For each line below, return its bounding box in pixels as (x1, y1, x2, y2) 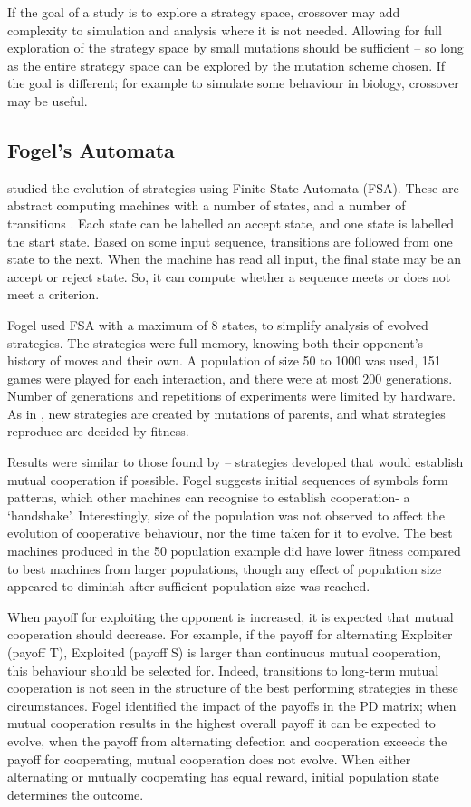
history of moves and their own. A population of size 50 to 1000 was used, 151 (7, 351, 441, 370)
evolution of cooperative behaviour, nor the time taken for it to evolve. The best (7, 523, 453, 542)
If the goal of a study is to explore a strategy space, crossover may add (7, 3, 400, 21)
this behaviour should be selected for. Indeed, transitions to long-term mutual (7, 660, 439, 679)
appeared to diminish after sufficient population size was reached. (7, 577, 370, 596)
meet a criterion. (7, 285, 100, 304)
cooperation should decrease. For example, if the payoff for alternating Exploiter (7, 625, 453, 644)
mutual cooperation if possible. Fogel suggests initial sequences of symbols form (7, 470, 448, 489)
